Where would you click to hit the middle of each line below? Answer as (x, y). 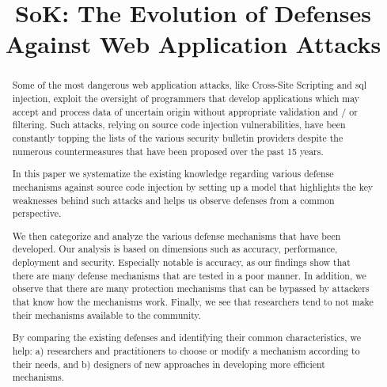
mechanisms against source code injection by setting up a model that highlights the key (193, 186)
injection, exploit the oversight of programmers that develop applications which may (186, 99)
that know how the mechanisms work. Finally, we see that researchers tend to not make (193, 301)
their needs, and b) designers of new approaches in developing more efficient (169, 364)
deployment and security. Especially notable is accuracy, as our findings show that (181, 262)
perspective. (37, 213)
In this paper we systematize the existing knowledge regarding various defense (173, 174)
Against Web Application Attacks (193, 44)
